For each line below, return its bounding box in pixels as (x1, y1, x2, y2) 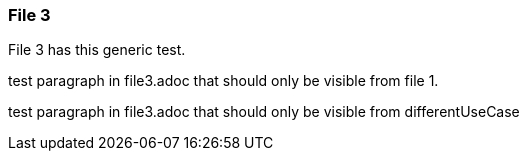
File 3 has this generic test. (8, 41, 186, 59)
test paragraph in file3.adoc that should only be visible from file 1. (8, 72, 439, 90)
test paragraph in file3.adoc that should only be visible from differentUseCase (8, 103, 520, 121)
